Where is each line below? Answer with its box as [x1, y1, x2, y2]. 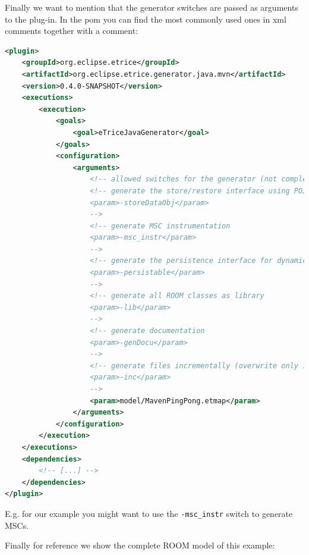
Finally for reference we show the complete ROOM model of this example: [5, 539, 275, 551]
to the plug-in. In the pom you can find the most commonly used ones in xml [5, 12, 286, 25]
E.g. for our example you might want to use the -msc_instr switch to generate [5, 507, 293, 519]
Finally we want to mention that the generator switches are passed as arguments [5, 1, 298, 13]
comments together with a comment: [5, 24, 138, 37]
